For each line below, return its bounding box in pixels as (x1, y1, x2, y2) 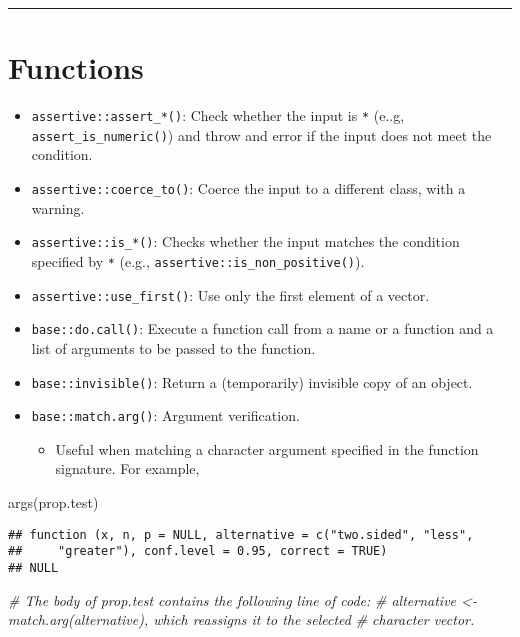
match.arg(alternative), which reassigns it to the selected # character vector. (8, 609, 475, 630)
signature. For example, (55, 458, 200, 479)
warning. (31, 197, 85, 218)
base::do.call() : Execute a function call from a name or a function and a (31, 318, 494, 339)
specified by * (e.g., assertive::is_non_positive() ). (31, 250, 365, 271)
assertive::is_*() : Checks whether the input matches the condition (31, 231, 460, 252)
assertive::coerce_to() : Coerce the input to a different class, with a (31, 178, 466, 199)
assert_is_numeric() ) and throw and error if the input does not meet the (31, 124, 492, 145)
